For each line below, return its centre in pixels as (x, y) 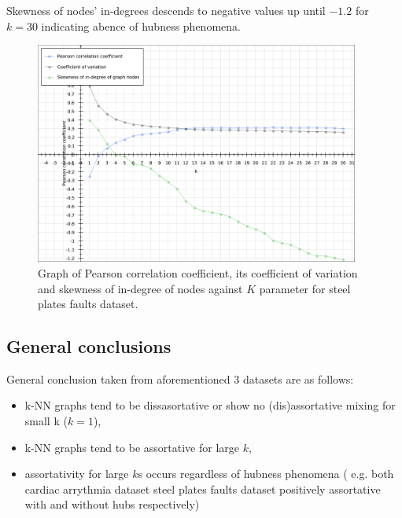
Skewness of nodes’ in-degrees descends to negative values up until (166, 10)
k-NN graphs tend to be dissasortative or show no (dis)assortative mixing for (210, 405)
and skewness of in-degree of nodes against (140, 288)
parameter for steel (305, 288)
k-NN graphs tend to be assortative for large (132, 447)
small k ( (46, 421)
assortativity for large (77, 474)
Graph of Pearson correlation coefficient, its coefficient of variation (198, 272)
